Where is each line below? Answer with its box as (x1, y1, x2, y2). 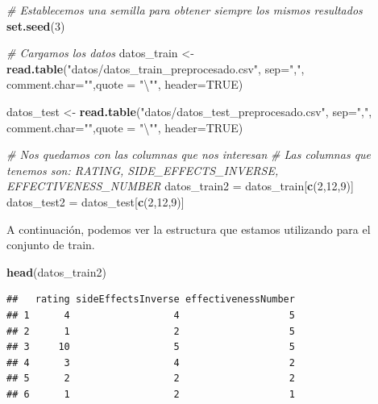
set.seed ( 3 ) (6, 17, 65, 34)
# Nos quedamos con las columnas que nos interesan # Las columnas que (6, 146, 372, 163)
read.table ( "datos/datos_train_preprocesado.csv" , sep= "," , (6, 60, 305, 77)
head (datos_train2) (6, 263, 106, 280)
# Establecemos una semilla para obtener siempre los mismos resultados (6, 2, 363, 18)
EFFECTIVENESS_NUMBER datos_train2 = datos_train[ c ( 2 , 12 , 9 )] (6, 177, 354, 194)
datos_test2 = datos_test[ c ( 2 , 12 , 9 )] (6, 193, 185, 210)
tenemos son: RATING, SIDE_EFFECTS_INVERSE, (6, 161, 279, 178)
